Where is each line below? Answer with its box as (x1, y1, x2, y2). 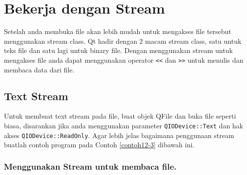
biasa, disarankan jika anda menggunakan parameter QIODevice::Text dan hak (4, 120, 244, 130)
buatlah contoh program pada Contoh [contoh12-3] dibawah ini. (4, 140, 195, 150)
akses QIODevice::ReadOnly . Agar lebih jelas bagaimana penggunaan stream (4, 130, 234, 140)
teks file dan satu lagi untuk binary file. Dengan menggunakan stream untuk (4, 45, 233, 55)
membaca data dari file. (4, 64, 75, 74)
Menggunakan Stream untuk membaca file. (4, 160, 177, 172)
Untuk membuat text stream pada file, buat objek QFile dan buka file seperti (4, 111, 236, 121)
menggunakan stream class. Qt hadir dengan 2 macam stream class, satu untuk (4, 35, 242, 46)
